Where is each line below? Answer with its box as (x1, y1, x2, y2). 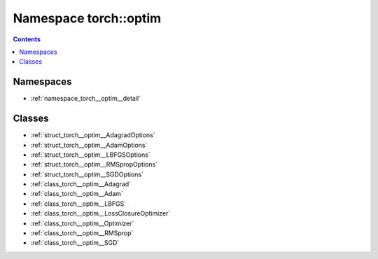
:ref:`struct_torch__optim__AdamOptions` (30, 141, 148, 149)
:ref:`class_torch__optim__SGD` (30, 239, 120, 247)
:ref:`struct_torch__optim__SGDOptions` (30, 170, 143, 178)
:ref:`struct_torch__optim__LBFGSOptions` (30, 150, 150, 159)
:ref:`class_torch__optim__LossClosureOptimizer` (30, 209, 171, 218)
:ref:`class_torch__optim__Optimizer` (30, 219, 134, 227)
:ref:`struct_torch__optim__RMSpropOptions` (30, 160, 157, 169)
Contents (13, 35, 41, 43)
